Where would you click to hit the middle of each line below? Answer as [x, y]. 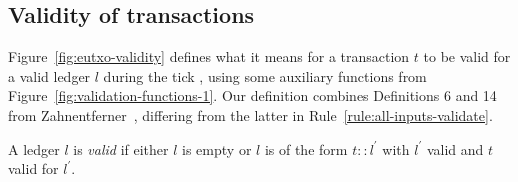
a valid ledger [49, 75]
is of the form [306, 148]
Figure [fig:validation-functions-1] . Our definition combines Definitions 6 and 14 [252, 95]
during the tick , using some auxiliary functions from [265, 75]
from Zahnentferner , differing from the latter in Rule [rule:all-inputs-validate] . [250, 114]
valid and [455, 148]
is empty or [217, 148]
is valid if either [121, 148]
